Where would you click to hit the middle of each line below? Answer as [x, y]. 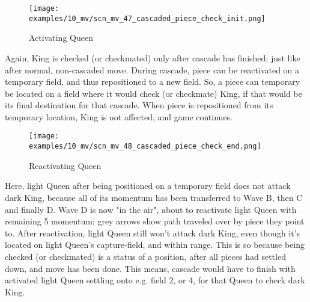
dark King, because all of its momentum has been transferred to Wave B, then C [154, 197]
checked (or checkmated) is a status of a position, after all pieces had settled [145, 256]
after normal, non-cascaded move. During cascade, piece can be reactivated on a [152, 69]
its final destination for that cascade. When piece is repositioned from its [139, 105]
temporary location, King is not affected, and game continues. [119, 116]
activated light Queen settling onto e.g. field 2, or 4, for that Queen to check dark [155, 280]
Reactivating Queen [65, 165]
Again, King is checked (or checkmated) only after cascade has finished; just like [153, 57]
